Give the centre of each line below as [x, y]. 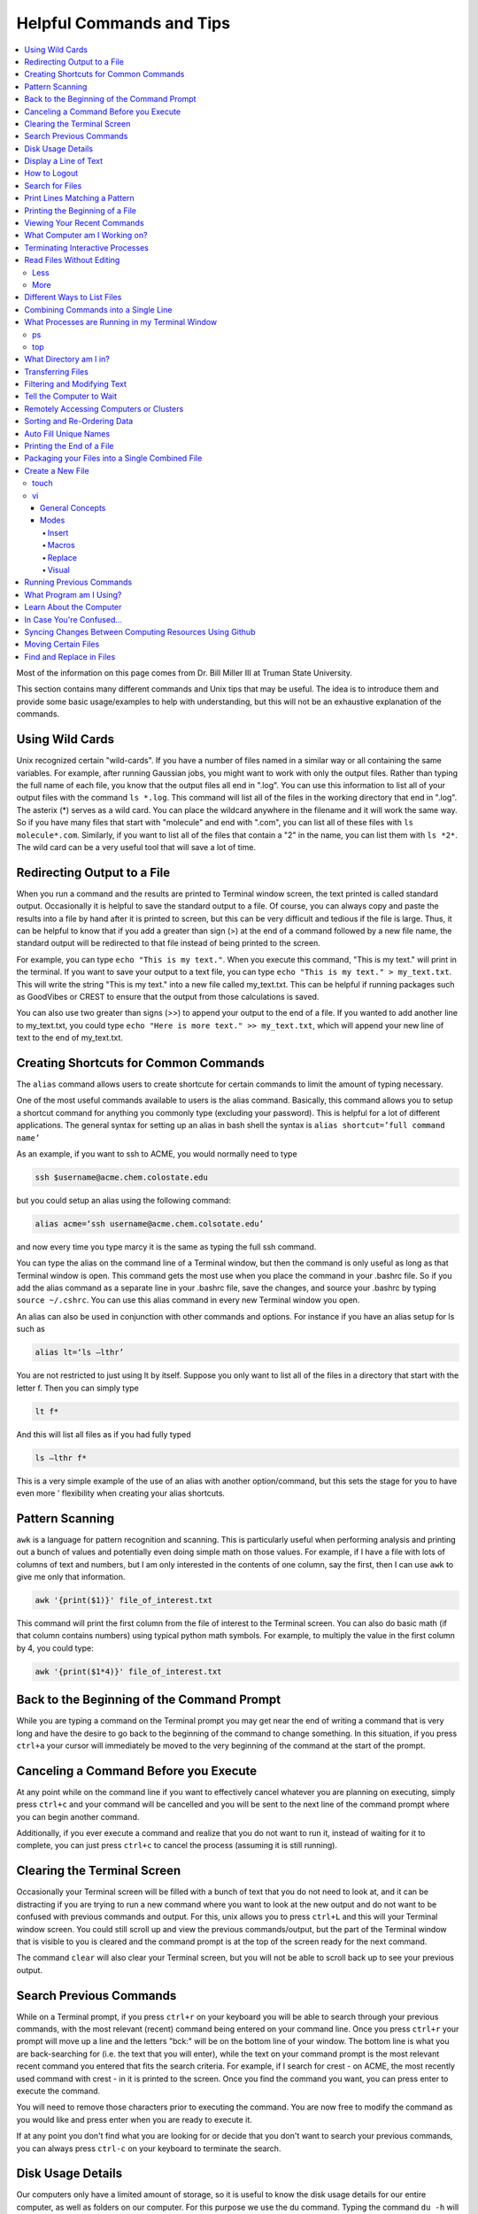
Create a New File [57, 470]
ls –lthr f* [61, 1458]
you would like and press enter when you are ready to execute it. [134, 2119]
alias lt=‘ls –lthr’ [79, 1352]
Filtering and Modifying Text [76, 384]
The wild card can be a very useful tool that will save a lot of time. [136, 847]
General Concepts [73, 508]
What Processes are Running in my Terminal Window [121, 322]
